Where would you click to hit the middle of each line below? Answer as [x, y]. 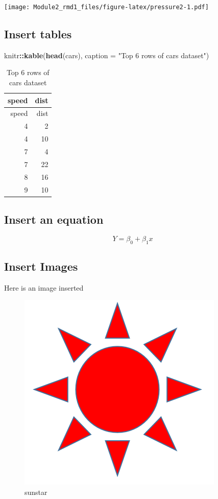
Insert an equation [54, 219]
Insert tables [38, 34]
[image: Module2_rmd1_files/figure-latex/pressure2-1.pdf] [106, 7]
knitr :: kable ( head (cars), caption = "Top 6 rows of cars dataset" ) [107, 55]
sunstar [36, 492]
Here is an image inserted [44, 287]
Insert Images [41, 266]
